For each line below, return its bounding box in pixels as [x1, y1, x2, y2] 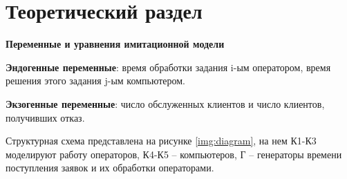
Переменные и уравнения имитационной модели [6, 37, 225, 51]
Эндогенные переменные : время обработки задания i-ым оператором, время [6, 59, 331, 74]
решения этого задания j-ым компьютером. [6, 73, 185, 88]
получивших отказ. [6, 110, 85, 124]
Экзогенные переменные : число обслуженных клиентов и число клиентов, [6, 96, 325, 111]
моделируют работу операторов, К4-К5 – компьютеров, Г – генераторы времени [6, 147, 342, 161]
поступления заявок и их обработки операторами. [6, 160, 214, 175]
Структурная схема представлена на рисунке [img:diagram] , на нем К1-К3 [6, 133, 317, 148]
